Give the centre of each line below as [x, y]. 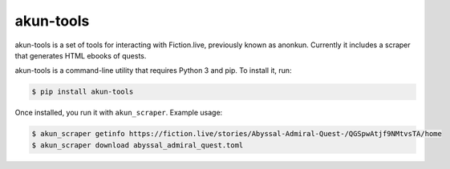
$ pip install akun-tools [83, 92]
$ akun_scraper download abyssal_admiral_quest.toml [138, 145]
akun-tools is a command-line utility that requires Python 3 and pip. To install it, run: [153, 70]
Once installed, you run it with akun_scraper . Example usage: [119, 113]
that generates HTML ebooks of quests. [81, 55]
